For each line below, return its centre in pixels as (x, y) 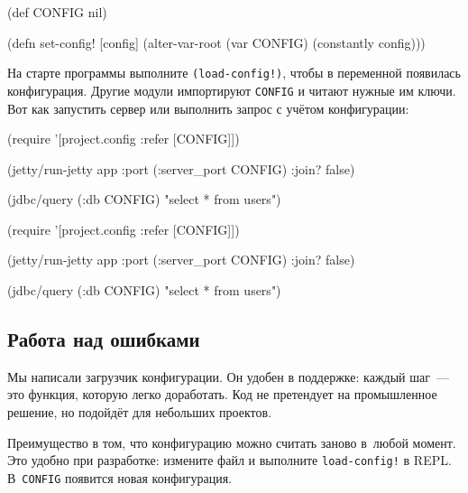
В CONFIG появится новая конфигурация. (119, 477)
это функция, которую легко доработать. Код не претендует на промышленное (222, 394)
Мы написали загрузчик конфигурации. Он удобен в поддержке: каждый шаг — (228, 376)
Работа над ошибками (104, 339)
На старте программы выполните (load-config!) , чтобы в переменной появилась (234, 73)
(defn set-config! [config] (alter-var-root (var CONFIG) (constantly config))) (216, 42)
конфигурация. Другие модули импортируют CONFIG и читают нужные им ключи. (232, 90)
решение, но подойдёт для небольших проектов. (140, 412)
